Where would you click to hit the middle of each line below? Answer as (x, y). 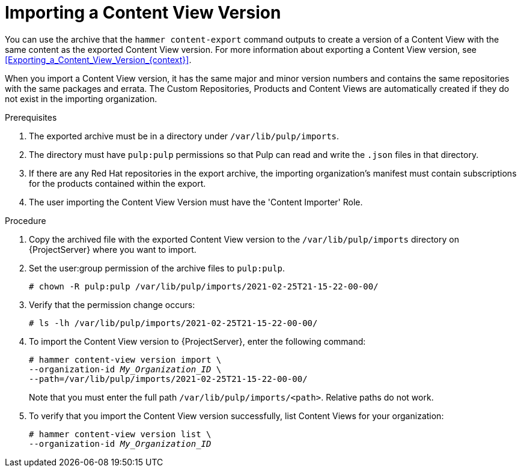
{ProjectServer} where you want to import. (113, 249)
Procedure (26, 220)
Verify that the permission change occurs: (112, 304)
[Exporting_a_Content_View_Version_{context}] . (98, 59)
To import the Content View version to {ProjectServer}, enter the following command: (197, 341)
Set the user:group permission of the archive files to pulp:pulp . (157, 268)
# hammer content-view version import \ (125, 359)
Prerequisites (31, 117)
